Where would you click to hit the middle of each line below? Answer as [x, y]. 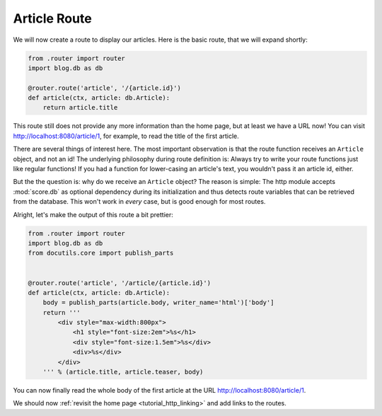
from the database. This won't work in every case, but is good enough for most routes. [139, 202]
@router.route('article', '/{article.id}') [105, 88]
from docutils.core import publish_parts [101, 253]
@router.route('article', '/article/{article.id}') [120, 283]
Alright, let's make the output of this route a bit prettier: [93, 214]
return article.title [80, 108]
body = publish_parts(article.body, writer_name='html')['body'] [158, 303]
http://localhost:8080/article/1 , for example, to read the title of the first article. [126, 136]
